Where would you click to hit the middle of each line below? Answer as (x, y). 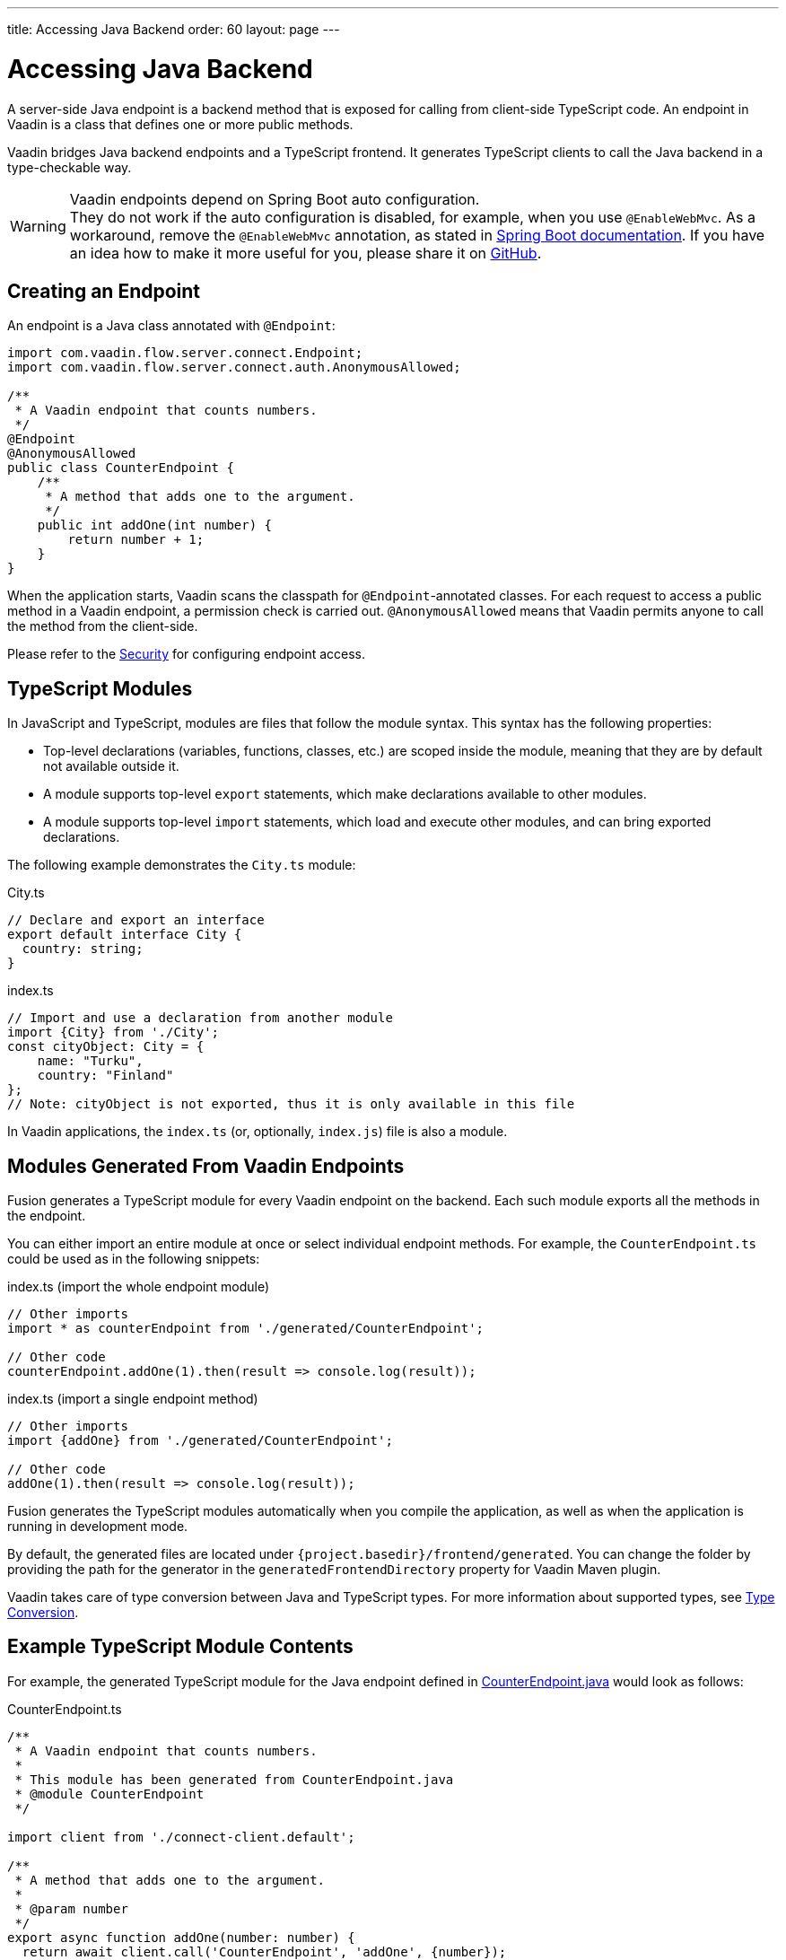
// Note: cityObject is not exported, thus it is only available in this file (291, 1104)
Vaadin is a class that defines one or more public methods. (180, 124)
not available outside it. (111, 766)
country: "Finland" (105, 1076)
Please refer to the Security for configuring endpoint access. (187, 654)
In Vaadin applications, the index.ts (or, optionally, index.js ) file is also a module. (258, 1132)
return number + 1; (136, 540)
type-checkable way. (70, 167)
